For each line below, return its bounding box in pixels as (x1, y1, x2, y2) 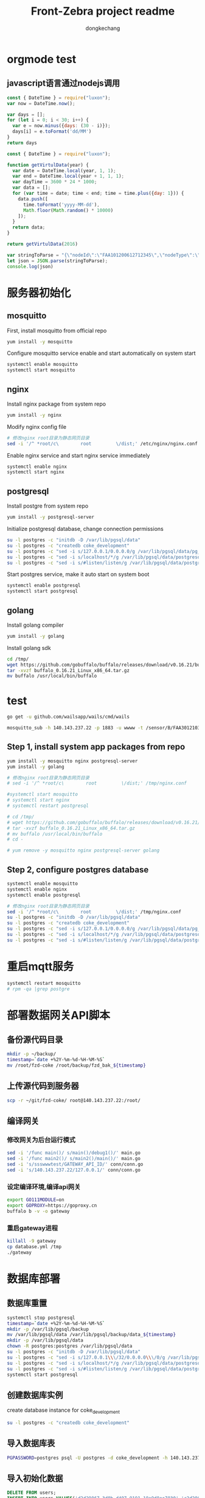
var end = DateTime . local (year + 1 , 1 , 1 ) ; (12, 173, 125, 180)
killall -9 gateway (7, 1238, 57, 1244)
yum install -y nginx (7, 412, 62, 418)
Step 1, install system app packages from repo (7, 742, 186, 752)
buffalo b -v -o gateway (7, 1208, 70, 1214)
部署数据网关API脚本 (7, 1008, 110, 1022)
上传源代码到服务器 (7, 1081, 79, 1091)
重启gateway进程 (7, 1224, 58, 1232)
